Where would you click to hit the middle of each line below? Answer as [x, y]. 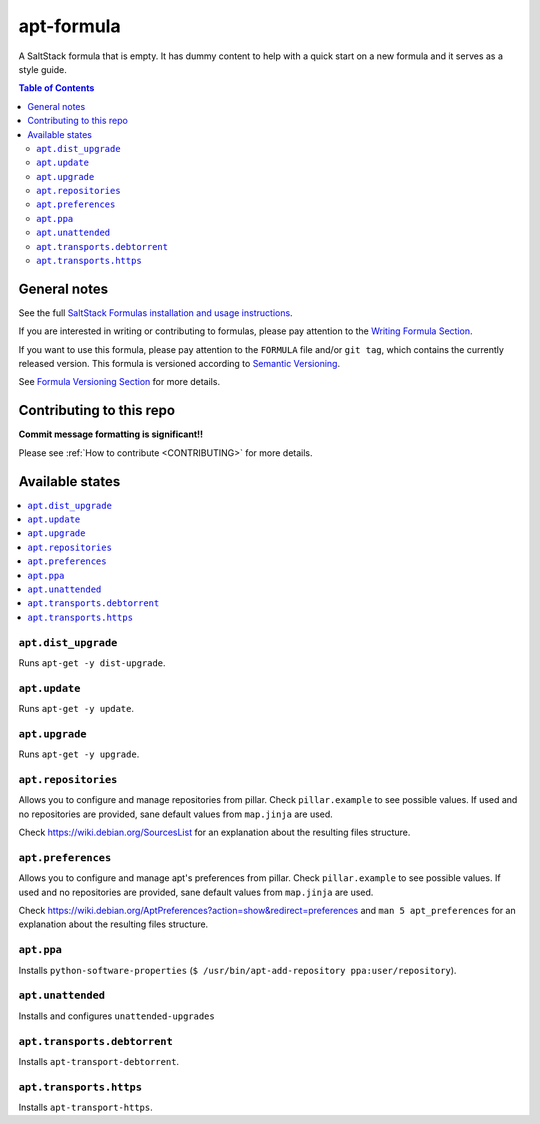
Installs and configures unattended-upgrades [116, 1016]
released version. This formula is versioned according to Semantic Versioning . [179, 364]
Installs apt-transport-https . [86, 1107]
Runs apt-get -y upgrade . [79, 754]
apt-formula [69, 26]
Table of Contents [56, 88]
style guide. [42, 69]
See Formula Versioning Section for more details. [119, 382]
